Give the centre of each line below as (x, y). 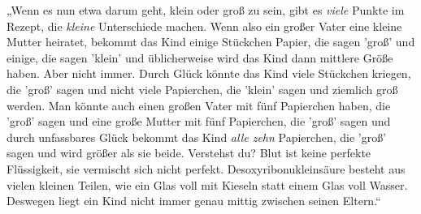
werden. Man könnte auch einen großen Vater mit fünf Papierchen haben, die (199, 105)
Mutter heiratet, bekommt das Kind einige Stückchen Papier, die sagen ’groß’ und (211, 42)
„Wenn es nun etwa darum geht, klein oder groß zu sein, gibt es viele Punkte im (206, 10)
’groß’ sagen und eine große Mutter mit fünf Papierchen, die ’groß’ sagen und (199, 121)
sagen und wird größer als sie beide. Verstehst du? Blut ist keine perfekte (189, 153)
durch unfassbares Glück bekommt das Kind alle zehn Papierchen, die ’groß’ (197, 137)
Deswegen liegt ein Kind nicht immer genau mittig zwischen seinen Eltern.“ (194, 201)
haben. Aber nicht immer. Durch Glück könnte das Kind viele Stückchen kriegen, (209, 73)
